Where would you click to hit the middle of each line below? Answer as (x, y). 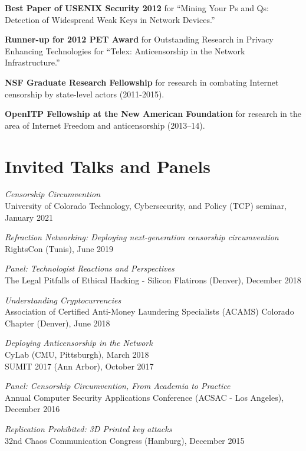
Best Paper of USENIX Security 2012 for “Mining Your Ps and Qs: (137, 8)
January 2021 (29, 217)
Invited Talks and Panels (108, 166)
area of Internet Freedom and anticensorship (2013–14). (105, 125)
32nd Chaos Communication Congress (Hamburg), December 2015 (125, 440)
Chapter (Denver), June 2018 (57, 323)
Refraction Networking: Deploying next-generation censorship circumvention (142, 237)
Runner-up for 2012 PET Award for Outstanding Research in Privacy (139, 39)
